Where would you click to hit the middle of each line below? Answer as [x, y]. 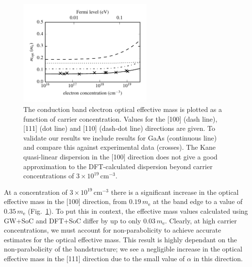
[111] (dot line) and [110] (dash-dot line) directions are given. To [119, 128]
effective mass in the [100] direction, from [65, 201]
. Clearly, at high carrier [201, 220]
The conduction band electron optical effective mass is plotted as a [123, 109]
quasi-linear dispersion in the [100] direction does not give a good [120, 156]
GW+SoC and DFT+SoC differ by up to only [73, 220]
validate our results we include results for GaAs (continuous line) [120, 137]
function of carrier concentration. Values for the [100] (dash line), [120, 118]
